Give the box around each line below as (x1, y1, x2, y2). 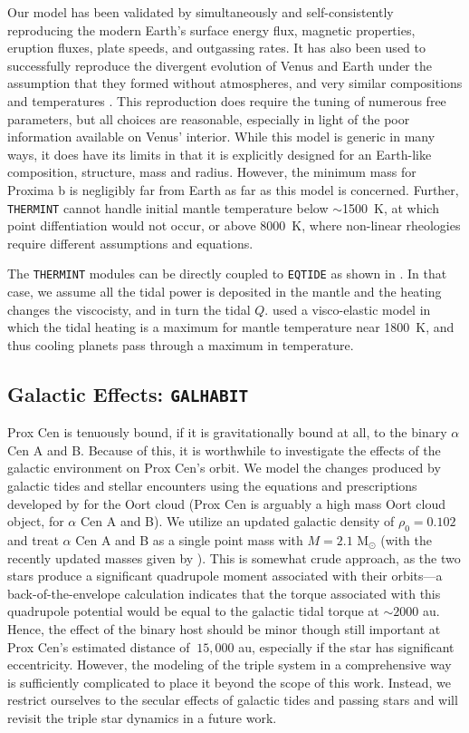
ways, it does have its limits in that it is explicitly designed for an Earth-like (7, 144, 432, 163)
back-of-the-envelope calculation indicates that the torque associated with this (7, 583, 441, 602)
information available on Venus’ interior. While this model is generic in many (7, 127, 435, 146)
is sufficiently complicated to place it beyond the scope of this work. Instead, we (7, 672, 451, 691)
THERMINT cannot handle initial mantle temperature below (7, 198, 329, 217)
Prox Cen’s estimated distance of (7, 637, 190, 656)
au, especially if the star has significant (238, 637, 455, 656)
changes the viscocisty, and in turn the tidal (7, 299, 251, 318)
